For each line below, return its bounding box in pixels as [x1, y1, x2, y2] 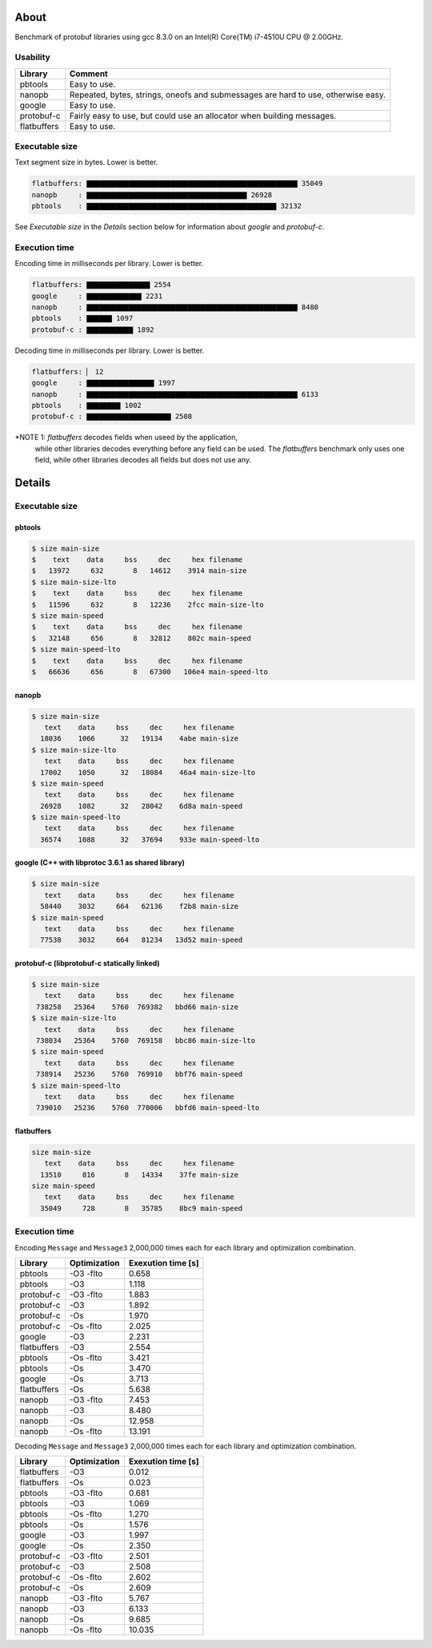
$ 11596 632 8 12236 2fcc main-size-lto [31, 600, 264, 609]
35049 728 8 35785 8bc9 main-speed [40, 1203, 243, 1213]
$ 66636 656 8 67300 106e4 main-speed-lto [31, 668, 268, 677]
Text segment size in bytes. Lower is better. [14, 157, 158, 168]
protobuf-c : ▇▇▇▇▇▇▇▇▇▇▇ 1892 [31, 325, 155, 334]
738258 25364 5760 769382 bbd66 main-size [36, 1002, 239, 1012]
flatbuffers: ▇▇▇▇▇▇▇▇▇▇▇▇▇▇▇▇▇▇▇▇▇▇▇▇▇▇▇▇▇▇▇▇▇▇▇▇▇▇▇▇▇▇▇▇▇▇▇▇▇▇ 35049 [31, 179, 323, 188]
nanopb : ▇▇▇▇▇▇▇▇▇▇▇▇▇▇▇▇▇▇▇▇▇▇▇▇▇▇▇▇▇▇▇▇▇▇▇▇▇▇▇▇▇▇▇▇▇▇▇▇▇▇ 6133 [31, 390, 319, 398]
